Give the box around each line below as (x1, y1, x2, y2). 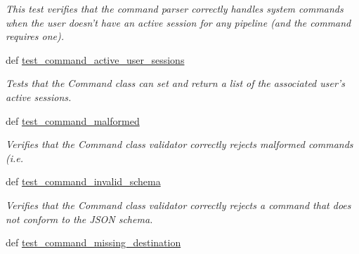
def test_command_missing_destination (6, 235, 181, 250)
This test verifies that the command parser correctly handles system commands (6, 1, 344, 15)
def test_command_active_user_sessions (6, 52, 185, 67)
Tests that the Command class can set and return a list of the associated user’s (6, 76, 345, 91)
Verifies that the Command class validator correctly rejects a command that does (6, 197, 351, 212)
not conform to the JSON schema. (6, 211, 153, 226)
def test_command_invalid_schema (6, 174, 161, 189)
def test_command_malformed (6, 113, 140, 128)
